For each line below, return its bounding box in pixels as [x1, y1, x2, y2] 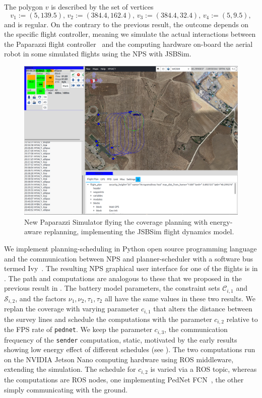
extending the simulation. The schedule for [4, 364, 136, 374]
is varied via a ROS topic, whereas [150, 364, 257, 374]
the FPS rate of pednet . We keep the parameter [4, 324, 152, 335]
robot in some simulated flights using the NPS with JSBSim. [4, 48, 191, 59]
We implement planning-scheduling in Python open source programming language [4, 243, 257, 253]
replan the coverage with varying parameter [4, 303, 139, 314]
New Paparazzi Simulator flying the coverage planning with [24, 216, 208, 227]
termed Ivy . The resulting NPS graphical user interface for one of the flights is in [4, 263, 258, 274]
